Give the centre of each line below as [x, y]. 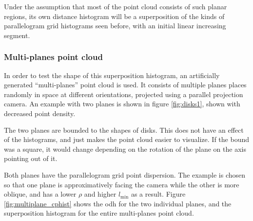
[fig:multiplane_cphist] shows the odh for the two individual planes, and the [118, 203]
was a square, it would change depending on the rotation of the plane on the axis [125, 149]
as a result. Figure [158, 194]
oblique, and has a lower [40, 194]
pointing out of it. [31, 158]
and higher [100, 194]
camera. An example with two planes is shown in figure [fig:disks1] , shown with [122, 104]
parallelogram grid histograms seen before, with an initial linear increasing [115, 26]
